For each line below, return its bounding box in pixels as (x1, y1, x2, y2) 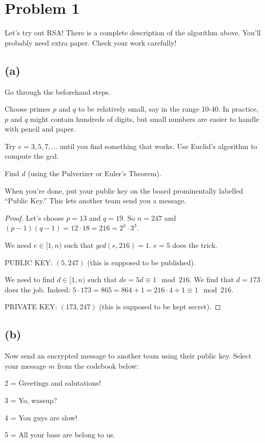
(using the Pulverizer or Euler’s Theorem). (28, 168, 161, 179)
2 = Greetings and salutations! (5, 377, 101, 388)
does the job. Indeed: (5, 284, 71, 294)
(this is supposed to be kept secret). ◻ (99, 301, 221, 312)
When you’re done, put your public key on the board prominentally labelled (5, 185, 243, 196)
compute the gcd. (5, 151, 59, 161)
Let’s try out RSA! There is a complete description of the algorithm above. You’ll (5, 27, 261, 38)
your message (5, 360, 47, 371)
